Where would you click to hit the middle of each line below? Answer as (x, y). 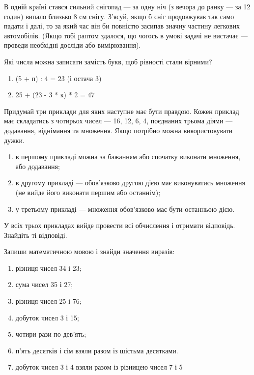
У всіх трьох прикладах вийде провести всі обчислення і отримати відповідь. (120, 225)
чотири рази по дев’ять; (51, 334)
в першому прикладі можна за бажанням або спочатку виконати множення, (128, 157)
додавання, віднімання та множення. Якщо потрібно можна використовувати (118, 130)
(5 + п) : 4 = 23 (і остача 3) (58, 78)
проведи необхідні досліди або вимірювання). (72, 45)
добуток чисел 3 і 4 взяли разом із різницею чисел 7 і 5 (99, 367)
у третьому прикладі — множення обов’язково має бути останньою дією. (125, 209)
